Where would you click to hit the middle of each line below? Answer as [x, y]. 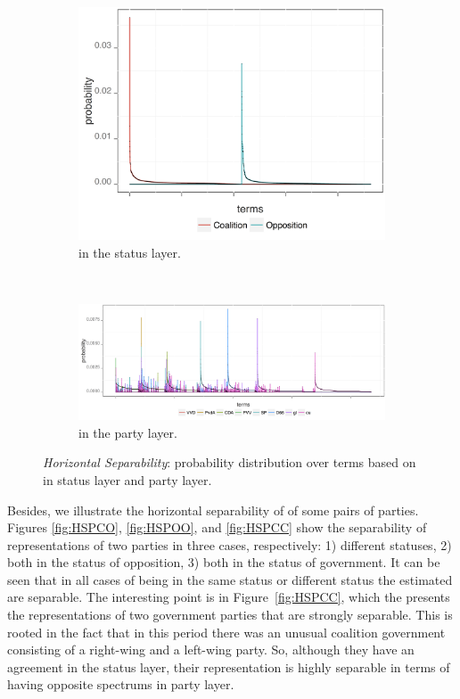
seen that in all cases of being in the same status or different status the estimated [230, 579]
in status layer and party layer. [127, 479]
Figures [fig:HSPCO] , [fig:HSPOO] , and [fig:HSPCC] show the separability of [217, 527]
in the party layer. [128, 432]
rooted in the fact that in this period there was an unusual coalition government [226, 632]
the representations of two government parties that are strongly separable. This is [230, 615]
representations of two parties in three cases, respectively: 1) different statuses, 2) [230, 544]
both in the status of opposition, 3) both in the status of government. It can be [224, 562]
